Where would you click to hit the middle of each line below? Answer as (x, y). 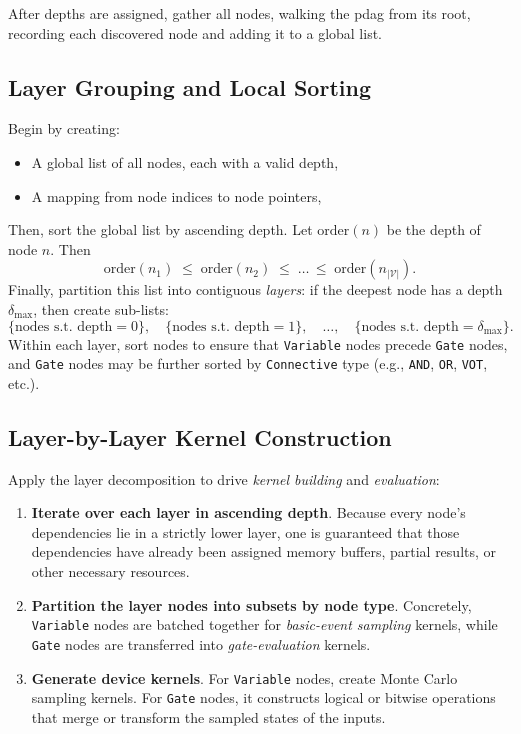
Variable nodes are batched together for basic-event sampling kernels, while (264, 624)
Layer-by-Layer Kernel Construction (200, 436)
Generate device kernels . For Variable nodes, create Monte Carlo (244, 677)
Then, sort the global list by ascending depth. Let (160, 229)
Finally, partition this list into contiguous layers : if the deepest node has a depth (255, 289)
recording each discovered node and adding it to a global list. (195, 32)
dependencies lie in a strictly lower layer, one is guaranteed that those (245, 531)
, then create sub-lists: (101, 308)
